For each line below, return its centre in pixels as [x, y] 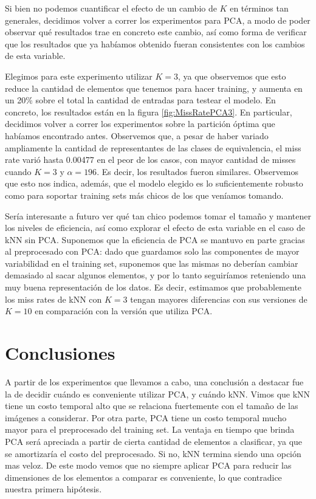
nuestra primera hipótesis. [53, 489]
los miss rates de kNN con [53, 299]
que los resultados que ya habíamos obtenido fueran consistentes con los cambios [155, 43]
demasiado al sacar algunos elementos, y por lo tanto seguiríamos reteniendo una [156, 275]
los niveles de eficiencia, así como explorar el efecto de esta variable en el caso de [155, 228]
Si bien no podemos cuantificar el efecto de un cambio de [111, 8]
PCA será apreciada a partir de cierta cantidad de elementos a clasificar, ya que [154, 441]
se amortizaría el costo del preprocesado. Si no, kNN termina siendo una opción [153, 453]
